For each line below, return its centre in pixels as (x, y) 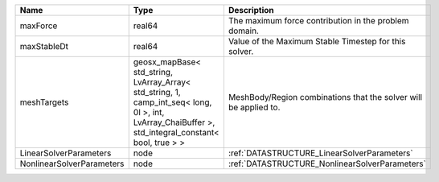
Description (251, 10)
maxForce (39, 26)
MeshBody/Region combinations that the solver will (325, 97)
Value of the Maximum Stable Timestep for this (317, 41)
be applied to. (254, 107)
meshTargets (44, 102)
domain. (243, 31)
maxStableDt (44, 46)
